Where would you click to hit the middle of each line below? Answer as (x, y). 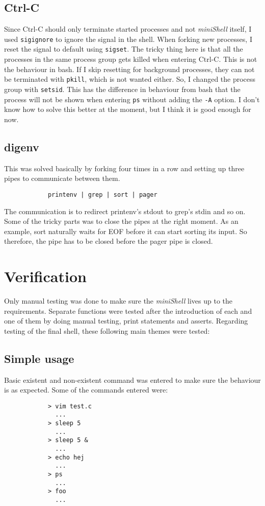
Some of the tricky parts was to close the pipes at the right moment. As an (121, 221)
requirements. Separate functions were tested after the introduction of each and (128, 310)
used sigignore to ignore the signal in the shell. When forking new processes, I (128, 39)
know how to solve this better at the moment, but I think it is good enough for (128, 109)
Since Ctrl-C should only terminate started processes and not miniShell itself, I (128, 29)
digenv (22, 146)
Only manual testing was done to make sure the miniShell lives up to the (118, 301)
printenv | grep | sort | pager (102, 194)
